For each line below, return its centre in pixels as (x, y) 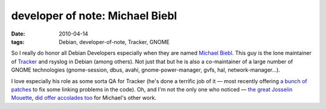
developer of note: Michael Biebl (94, 16)
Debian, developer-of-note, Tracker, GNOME (114, 42)
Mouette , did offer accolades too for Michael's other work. (84, 98)
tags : (18, 42)
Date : (18, 34)
